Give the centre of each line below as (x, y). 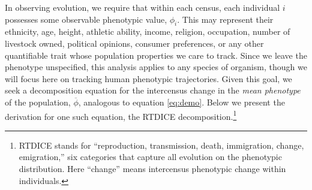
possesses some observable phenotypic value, (86, 19)
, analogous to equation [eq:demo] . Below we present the (181, 102)
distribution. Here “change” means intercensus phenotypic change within (152, 168)
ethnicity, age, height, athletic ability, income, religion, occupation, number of (148, 31)
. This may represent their (225, 19)
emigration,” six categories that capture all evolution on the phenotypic (150, 157)
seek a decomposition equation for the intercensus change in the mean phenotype (153, 90)
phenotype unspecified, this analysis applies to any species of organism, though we (156, 67)
